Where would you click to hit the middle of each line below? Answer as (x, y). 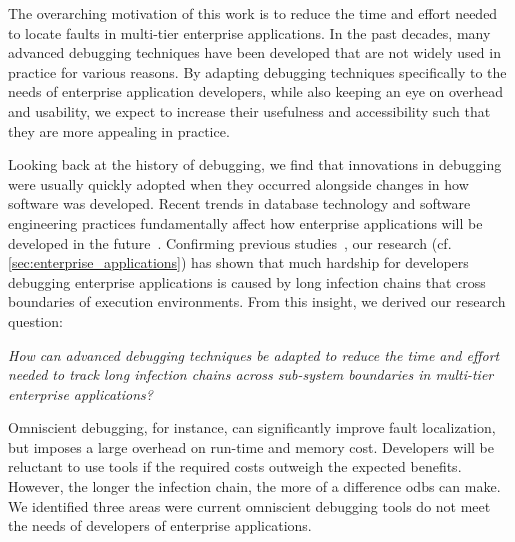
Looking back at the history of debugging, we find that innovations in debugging (255, 164)
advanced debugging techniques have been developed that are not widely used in (254, 52)
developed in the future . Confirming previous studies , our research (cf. (230, 242)
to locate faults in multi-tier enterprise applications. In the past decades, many (249, 32)
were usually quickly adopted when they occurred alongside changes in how (238, 183)
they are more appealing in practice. (119, 130)
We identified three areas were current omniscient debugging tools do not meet (249, 505)
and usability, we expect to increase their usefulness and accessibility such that (249, 110)
